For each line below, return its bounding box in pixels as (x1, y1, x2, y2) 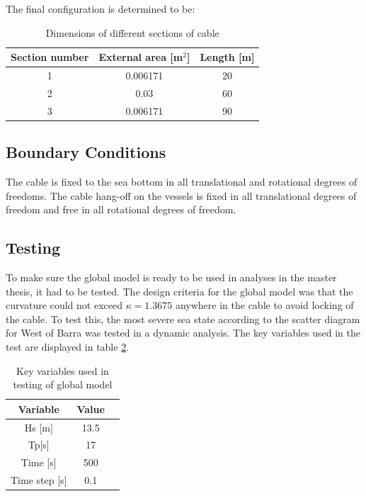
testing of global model (13, 377, 113, 392)
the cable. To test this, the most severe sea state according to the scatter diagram (6, 311, 360, 326)
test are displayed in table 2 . (6, 339, 130, 354)
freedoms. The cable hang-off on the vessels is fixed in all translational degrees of (6, 188, 357, 203)
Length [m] (200, 50, 255, 64)
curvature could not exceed (6, 298, 122, 312)
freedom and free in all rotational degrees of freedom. (6, 202, 236, 217)
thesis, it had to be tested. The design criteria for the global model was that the (6, 283, 353, 298)
